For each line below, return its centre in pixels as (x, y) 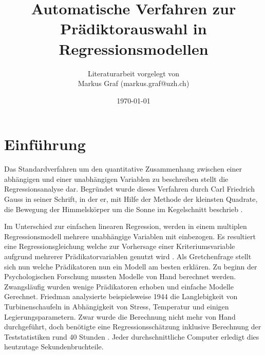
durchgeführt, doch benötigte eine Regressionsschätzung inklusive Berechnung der (133, 327)
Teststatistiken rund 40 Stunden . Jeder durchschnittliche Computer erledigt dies (132, 336)
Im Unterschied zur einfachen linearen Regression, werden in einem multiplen (126, 226)
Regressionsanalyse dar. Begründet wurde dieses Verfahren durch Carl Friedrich (129, 189)
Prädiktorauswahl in (134, 28)
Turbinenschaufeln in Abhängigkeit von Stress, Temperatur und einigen (117, 306)
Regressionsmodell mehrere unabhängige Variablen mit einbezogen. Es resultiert (130, 236)
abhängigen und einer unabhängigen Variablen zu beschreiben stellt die (116, 179)
